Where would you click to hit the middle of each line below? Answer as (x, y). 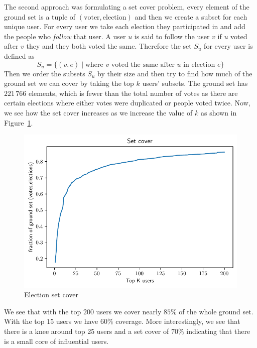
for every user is (228, 46)
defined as (19, 55)
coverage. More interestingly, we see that (178, 321)
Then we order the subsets (45, 73)
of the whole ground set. (216, 311)
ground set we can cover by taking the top (69, 83)
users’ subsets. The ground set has (195, 83)
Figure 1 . (19, 122)
